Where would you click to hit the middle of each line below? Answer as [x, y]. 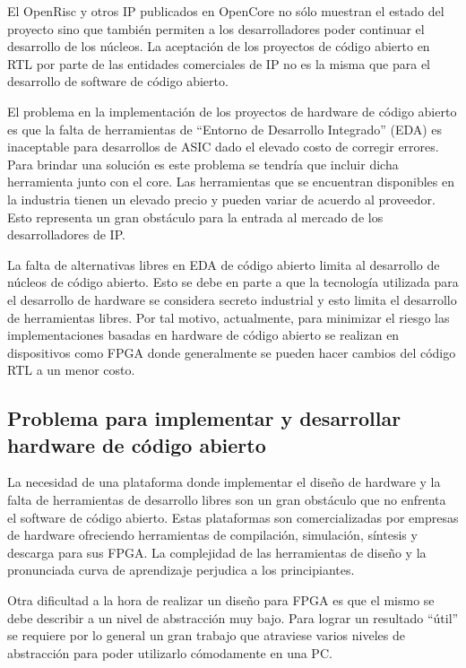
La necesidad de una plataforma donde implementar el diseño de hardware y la [224, 482]
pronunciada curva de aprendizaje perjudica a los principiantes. [181, 570]
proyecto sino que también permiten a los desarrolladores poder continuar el [216, 28]
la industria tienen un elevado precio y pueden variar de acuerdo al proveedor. [221, 199]
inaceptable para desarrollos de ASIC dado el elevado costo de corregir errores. [223, 147]
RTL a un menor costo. [71, 370]
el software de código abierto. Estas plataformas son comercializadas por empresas [233, 517]
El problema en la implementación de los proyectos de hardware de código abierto [232, 111]
